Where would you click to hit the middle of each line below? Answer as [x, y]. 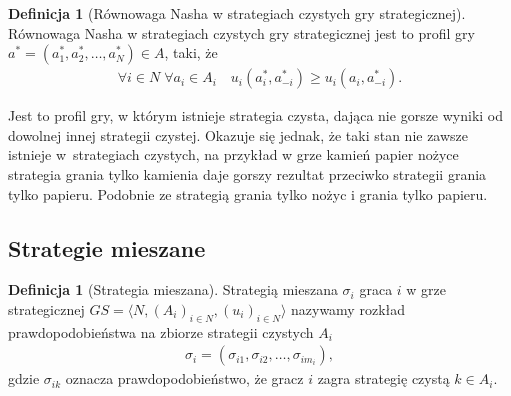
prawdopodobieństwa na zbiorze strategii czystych [161, 331]
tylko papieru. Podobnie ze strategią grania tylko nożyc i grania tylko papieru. [248, 193]
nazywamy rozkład [348, 308]
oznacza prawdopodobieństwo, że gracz [184, 378]
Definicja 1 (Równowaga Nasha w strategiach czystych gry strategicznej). [237, 13]
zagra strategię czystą [383, 378]
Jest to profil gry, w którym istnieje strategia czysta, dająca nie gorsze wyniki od [256, 115]
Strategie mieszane [107, 247]
